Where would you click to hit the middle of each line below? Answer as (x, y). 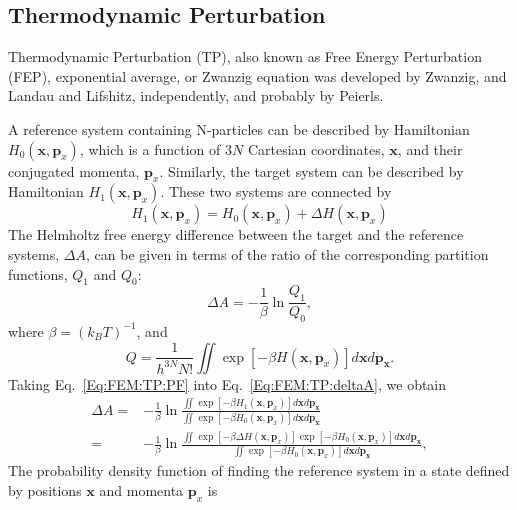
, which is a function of (150, 148)
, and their (430, 148)
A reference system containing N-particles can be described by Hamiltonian (239, 128)
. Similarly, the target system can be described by (311, 170)
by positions (45, 490)
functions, (38, 273)
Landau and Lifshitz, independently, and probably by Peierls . (196, 95)
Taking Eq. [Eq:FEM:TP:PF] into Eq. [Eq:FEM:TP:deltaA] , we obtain (227, 383)
